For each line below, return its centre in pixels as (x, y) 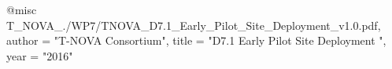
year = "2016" (40, 55)
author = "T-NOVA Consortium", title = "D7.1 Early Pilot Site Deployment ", (196, 40)
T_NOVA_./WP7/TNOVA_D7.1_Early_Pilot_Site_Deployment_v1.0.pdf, (194, 25)
